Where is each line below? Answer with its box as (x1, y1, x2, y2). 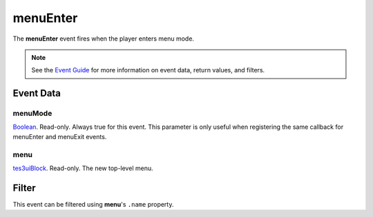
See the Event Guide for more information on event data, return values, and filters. (31, 66, 265, 74)
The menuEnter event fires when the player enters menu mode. (12, 34, 195, 43)
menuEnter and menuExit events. (12, 132, 107, 141)
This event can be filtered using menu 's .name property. (12, 200, 174, 208)
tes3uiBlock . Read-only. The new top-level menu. (12, 164, 153, 172)
